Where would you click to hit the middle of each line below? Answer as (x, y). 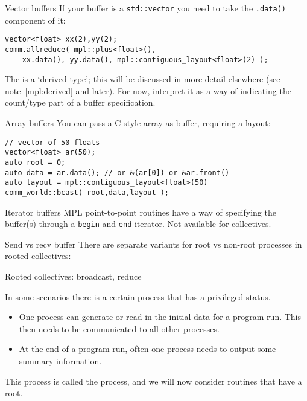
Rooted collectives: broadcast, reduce (73, 276)
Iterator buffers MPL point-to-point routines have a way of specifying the (141, 212)
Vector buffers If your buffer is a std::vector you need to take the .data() (145, 8)
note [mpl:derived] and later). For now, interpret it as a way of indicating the (148, 90)
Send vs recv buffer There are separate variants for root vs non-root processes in (153, 244)
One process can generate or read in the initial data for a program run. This (160, 317)
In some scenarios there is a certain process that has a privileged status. (138, 296)
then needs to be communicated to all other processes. (119, 328)
